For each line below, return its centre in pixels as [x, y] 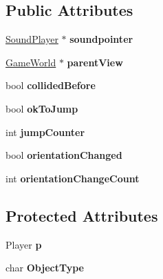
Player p [24, 244]
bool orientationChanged [64, 155]
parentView [95, 62]
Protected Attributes [82, 215]
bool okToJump [42, 108]
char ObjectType [45, 268]
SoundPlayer [32, 39]
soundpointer [101, 39]
